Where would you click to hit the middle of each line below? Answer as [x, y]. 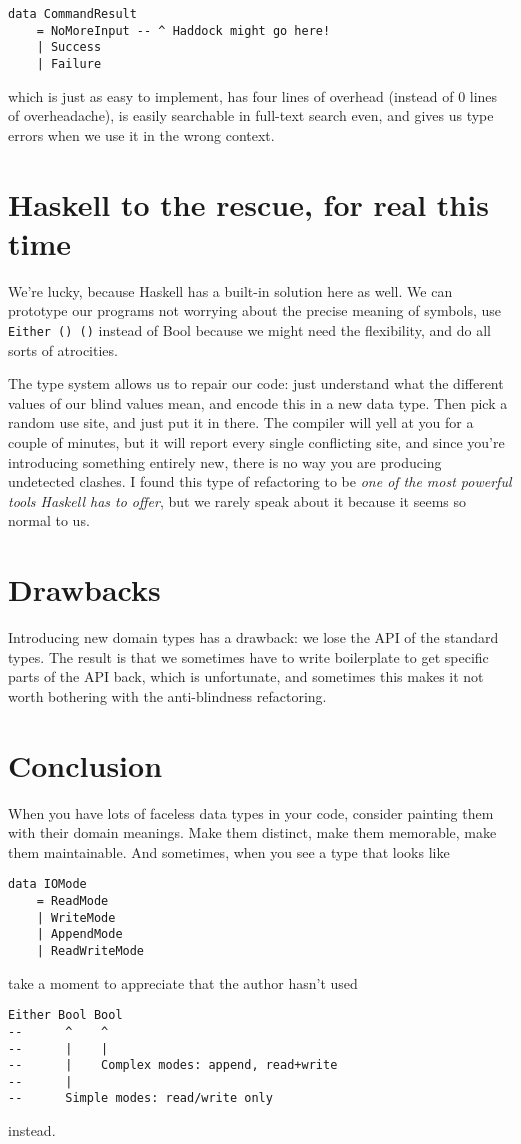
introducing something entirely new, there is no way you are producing [225, 461]
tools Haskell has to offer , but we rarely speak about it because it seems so [237, 500]
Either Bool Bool [65, 1015]
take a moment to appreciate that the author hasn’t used [183, 982]
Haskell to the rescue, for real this [248, 203]
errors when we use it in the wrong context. [141, 134]
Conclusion [85, 764]
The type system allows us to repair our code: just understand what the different [256, 383]
